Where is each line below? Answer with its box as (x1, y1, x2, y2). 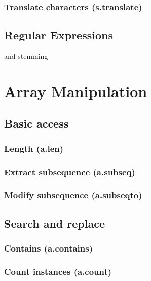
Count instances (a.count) (4, 265, 112, 277)
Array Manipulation (4, 80, 147, 101)
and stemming (4, 51, 48, 61)
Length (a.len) (4, 142, 64, 154)
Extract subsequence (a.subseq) (4, 165, 135, 178)
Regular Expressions (4, 27, 113, 43)
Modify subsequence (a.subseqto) (4, 189, 142, 201)
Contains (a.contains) (4, 242, 93, 255)
